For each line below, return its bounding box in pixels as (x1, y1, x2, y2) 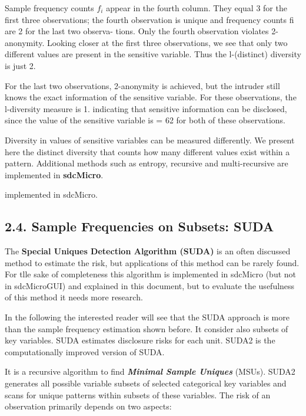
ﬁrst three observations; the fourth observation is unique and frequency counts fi (5, 13, 294, 25)
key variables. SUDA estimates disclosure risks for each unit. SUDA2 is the (5, 334, 275, 346)
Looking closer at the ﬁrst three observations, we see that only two (46, 36, 288, 48)
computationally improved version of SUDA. (5, 345, 165, 358)
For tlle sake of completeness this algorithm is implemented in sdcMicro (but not (5, 268, 297, 280)
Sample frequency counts (5, 2, 94, 14)
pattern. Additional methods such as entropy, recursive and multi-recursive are (5, 157, 288, 169)
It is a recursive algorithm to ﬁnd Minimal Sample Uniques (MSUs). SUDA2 (5, 365, 295, 378)
